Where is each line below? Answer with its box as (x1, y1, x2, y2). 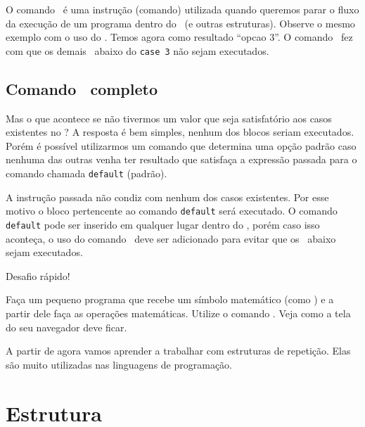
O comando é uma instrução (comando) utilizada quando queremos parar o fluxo (6, 2, 359, 16)
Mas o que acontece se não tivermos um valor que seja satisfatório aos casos (6, 110, 332, 125)
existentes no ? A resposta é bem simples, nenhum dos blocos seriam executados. (6, 125, 354, 139)
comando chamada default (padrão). (6, 166, 167, 181)
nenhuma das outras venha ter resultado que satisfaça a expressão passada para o (6, 152, 357, 167)
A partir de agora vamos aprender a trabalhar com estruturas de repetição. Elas (6, 343, 351, 358)
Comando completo (6, 77, 158, 99)
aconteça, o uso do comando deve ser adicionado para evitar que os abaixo (6, 231, 336, 246)
